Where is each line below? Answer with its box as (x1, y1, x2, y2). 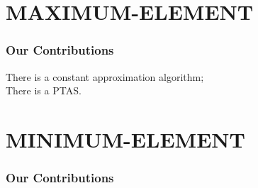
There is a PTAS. (6, 83, 82, 98)
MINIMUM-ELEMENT (6, 124, 245, 153)
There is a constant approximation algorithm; (6, 69, 204, 84)
